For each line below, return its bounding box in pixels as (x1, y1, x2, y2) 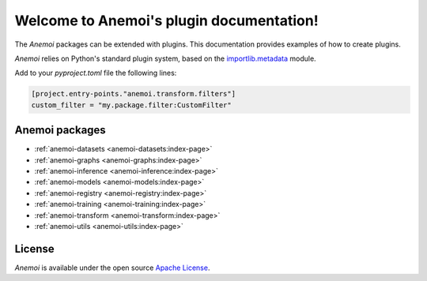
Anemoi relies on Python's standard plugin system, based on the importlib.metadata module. (14, 54, 316, 63)
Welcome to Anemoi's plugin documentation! (14, 12, 319, 29)
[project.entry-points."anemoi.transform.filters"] (31, 89, 236, 99)
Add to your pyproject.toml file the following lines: (14, 68, 177, 78)
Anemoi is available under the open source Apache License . (14, 263, 210, 272)
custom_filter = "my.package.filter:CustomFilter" (31, 100, 232, 110)
